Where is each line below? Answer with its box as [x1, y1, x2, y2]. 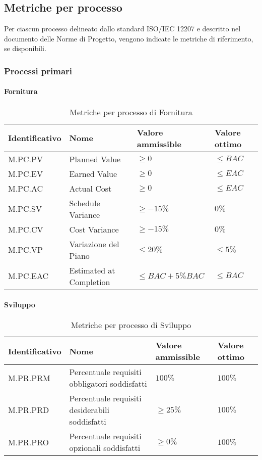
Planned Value [69, 153, 121, 165]
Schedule [69, 197, 100, 209]
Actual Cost [69, 182, 112, 194]
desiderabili [69, 404, 109, 416]
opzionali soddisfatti [69, 442, 141, 454]
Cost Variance [69, 223, 119, 235]
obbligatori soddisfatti [69, 378, 147, 390]
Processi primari [4, 64, 73, 77]
